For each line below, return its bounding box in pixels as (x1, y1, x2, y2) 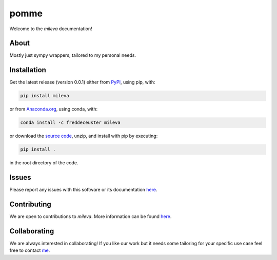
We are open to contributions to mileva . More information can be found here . (9, 213, 172, 220)
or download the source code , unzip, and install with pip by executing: (9, 133, 158, 139)
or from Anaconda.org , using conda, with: (9, 106, 98, 112)
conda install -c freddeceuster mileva (20, 120, 121, 125)
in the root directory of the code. (9, 160, 78, 166)
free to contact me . (9, 247, 50, 253)
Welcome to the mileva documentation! (9, 26, 92, 32)
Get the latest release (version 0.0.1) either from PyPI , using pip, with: (9, 79, 156, 85)
